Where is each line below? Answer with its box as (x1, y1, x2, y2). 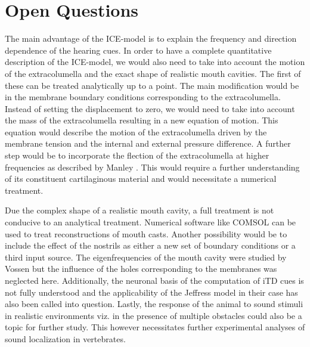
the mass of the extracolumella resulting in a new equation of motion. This (5, 114, 278, 126)
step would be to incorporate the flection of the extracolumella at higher (5, 149, 269, 162)
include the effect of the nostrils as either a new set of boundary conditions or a (5, 239, 296, 252)
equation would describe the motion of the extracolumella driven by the (5, 125, 267, 138)
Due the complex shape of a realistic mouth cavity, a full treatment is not (5, 204, 274, 216)
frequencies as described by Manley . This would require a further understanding (5, 160, 300, 173)
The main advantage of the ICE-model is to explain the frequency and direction (5, 32, 297, 45)
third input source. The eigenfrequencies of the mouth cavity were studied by (5, 250, 287, 263)
